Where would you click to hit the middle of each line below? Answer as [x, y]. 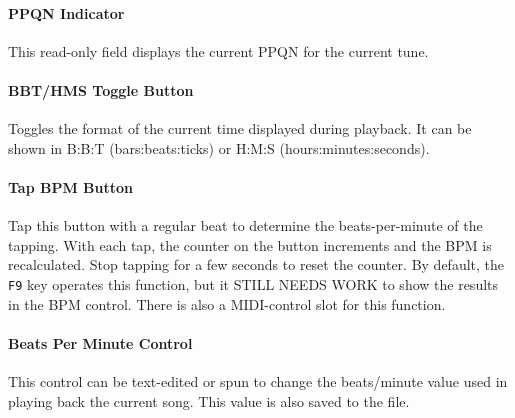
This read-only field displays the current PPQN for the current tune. [218, 50]
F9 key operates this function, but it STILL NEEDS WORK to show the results [253, 283]
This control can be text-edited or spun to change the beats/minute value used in [258, 381]
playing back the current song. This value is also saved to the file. [209, 400]
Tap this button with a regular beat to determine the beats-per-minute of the [245, 225]
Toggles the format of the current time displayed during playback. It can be [240, 128]
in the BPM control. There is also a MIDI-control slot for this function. [227, 303]
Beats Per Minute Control [100, 342]
